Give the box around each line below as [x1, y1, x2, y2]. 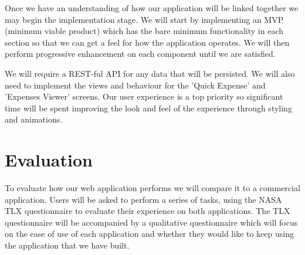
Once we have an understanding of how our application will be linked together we [5, 2, 299, 13]
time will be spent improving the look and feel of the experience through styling [5, 101, 292, 114]
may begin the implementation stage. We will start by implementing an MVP [5, 13, 284, 25]
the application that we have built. [5, 239, 130, 251]
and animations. [5, 113, 63, 125]
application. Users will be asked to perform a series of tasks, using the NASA [5, 193, 282, 205]
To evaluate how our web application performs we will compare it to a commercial [5, 182, 300, 194]
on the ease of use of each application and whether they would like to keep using [5, 227, 294, 240]
